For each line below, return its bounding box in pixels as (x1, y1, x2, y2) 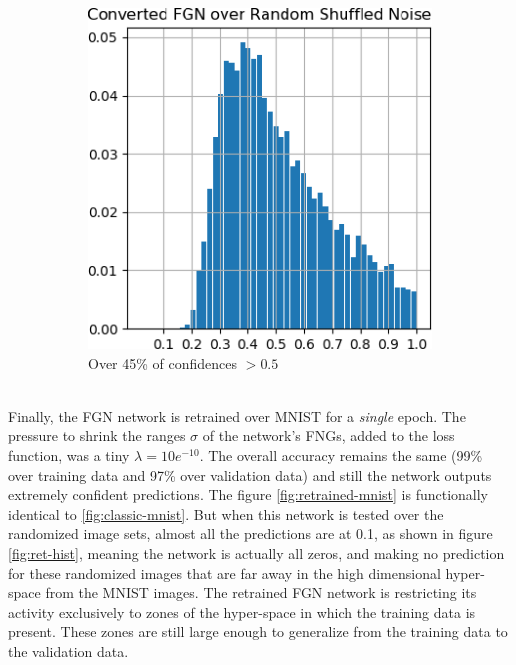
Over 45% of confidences (88, 352, 238, 373)
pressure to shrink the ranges (8, 425, 186, 446)
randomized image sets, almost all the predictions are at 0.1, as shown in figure (8, 523, 493, 544)
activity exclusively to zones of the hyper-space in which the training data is (8, 601, 476, 622)
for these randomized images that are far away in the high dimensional (8, 562, 441, 583)
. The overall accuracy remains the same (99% (199, 445, 483, 466)
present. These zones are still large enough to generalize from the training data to (8, 621, 508, 642)
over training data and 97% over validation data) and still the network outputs (8, 464, 492, 485)
